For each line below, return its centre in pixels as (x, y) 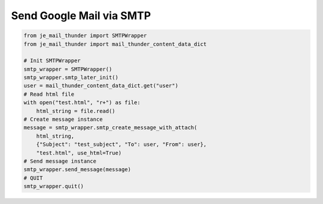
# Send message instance (60, 161)
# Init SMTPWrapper (52, 61)
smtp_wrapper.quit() (54, 186)
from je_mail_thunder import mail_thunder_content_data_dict (115, 44)
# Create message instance (63, 119)
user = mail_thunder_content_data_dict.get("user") (101, 86)
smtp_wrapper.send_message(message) (77, 170)
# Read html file (49, 94)
